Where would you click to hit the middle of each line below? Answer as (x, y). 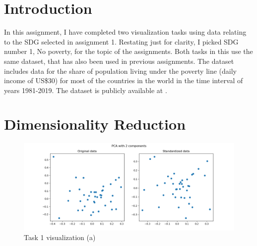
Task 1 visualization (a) (60, 237)
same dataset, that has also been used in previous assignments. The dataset (119, 61)
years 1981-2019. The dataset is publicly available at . (86, 90)
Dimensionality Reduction (95, 124)
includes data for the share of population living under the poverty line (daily (120, 71)
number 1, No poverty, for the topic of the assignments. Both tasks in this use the (128, 51)
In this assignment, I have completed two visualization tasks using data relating (125, 32)
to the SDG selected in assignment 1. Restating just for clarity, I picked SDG (121, 41)
